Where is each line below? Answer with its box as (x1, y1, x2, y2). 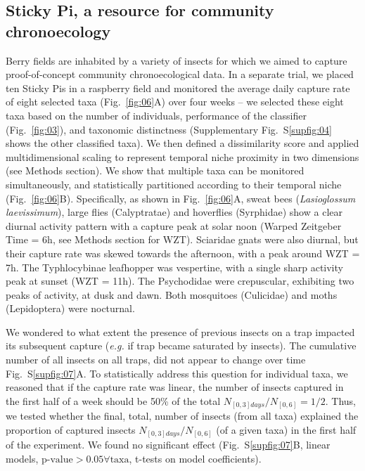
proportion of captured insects (6, 422, 136, 437)
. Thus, (325, 393, 356, 408)
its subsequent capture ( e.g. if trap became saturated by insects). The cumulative (6, 338, 357, 353)
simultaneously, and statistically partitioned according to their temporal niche (6, 176, 342, 191)
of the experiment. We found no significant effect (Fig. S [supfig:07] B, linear (6, 437, 331, 452)
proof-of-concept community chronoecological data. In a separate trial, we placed (6, 67, 354, 82)
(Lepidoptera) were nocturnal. (6, 301, 135, 316)
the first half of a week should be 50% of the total (6, 393, 221, 408)
